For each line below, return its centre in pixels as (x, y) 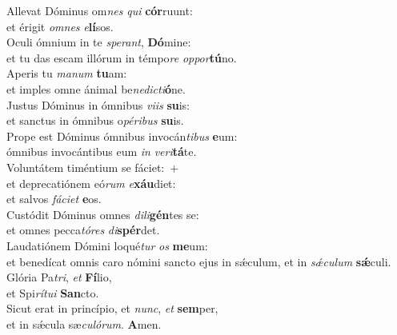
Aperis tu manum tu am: (67, 73)
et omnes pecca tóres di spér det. (83, 230)
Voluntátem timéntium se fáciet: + (93, 167)
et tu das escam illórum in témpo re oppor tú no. (122, 57)
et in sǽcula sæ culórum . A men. (84, 323)
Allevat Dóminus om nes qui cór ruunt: (100, 10)
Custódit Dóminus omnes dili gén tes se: (103, 214)
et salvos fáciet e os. (54, 199)
